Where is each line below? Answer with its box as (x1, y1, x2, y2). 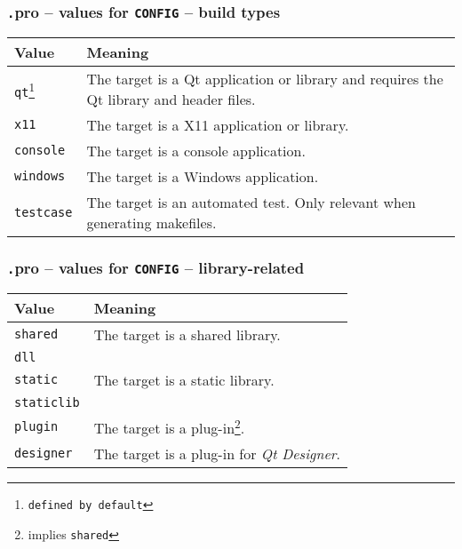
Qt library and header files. (86, 88, 256, 109)
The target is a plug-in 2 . (93, 414, 245, 438)
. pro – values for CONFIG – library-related (7, 256, 305, 278)
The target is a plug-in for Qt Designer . (93, 442, 340, 464)
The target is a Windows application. (86, 165, 319, 187)
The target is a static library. (93, 369, 275, 390)
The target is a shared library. (93, 323, 281, 345)
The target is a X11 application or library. (86, 114, 349, 135)
